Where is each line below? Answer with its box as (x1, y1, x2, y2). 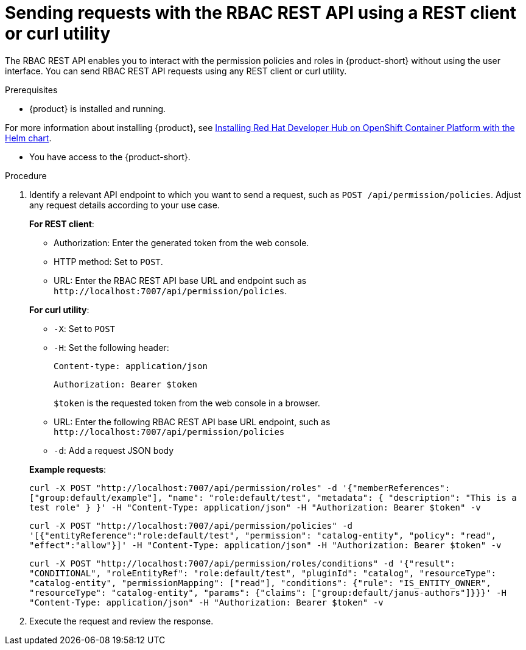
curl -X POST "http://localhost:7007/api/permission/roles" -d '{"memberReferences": (29, 482, 451, 493)
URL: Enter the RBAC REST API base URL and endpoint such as (54, 275, 307, 286)
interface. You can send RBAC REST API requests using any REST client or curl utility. (5, 65, 347, 76)
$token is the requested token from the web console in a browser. (54, 397, 320, 408)
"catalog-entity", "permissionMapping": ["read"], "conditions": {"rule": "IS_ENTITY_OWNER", (29, 578, 491, 588)
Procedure (5, 170, 47, 181)
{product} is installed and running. (29, 103, 166, 114)
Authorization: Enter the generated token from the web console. (54, 237, 309, 248)
